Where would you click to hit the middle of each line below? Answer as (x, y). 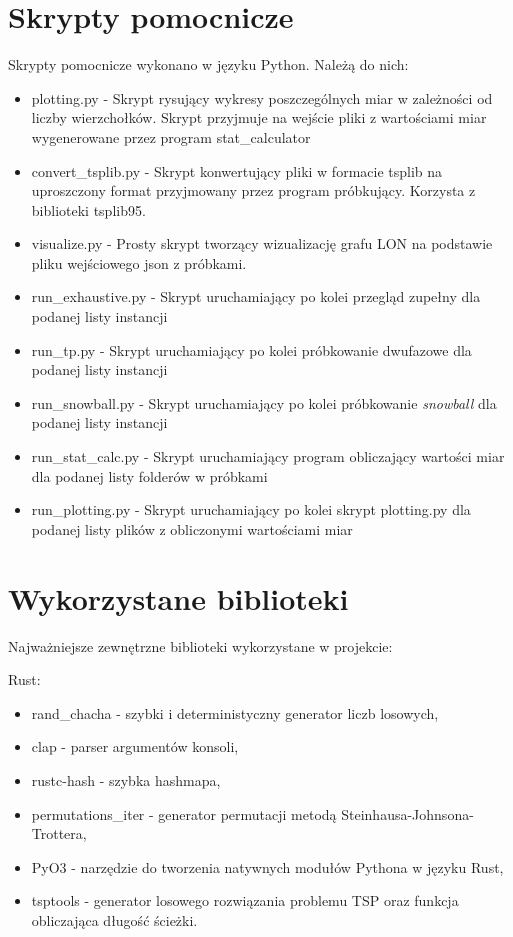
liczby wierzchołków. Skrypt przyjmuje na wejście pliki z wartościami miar (259, 117)
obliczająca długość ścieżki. (114, 919)
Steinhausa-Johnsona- (407, 813)
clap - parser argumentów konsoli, (135, 746)
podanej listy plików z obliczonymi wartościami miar (192, 528)
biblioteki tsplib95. (88, 209)
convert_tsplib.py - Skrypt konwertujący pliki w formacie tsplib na (237, 170)
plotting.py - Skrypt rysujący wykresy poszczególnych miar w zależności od (262, 97)
